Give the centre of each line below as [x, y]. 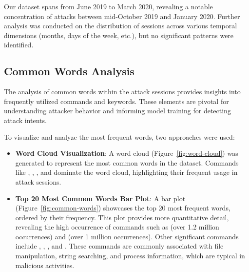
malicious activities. [45, 265]
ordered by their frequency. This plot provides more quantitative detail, [122, 217]
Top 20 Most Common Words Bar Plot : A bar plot [100, 198]
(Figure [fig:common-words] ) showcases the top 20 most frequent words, [123, 208]
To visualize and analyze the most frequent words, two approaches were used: [119, 136]
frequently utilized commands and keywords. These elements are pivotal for [116, 101]
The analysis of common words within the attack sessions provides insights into [122, 92]
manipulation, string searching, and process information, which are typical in [130, 256]
